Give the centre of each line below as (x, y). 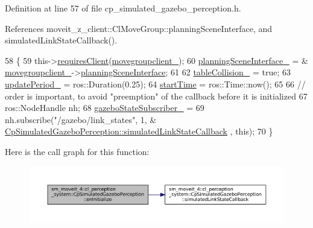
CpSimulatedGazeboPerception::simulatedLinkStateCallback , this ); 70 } (139, 131)
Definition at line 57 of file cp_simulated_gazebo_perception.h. (123, 8)
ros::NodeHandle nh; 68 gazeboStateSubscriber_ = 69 (105, 108)
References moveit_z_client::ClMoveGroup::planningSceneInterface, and (139, 28)
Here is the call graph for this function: (77, 151)
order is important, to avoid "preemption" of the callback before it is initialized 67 (156, 96)
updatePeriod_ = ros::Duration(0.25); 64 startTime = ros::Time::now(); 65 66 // (155, 84)
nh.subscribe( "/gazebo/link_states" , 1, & (81, 119)
